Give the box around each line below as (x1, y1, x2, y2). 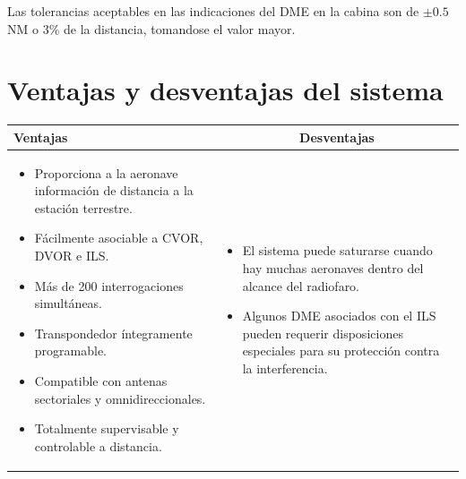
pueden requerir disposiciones (242, 323, 403, 342)
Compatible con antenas (34, 372, 168, 389)
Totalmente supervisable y (34, 419, 179, 438)
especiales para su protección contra (242, 341, 440, 360)
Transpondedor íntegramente (34, 323, 193, 342)
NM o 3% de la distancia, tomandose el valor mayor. (7, 19, 296, 38)
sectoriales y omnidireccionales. (34, 389, 206, 407)
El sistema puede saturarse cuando (242, 241, 433, 260)
